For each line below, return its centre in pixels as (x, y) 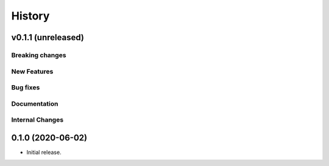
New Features (32, 71)
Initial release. (44, 152)
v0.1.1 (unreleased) (48, 37)
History (30, 16)
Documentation (35, 103)
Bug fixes (26, 88)
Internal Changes (37, 120)
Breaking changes (39, 55)
